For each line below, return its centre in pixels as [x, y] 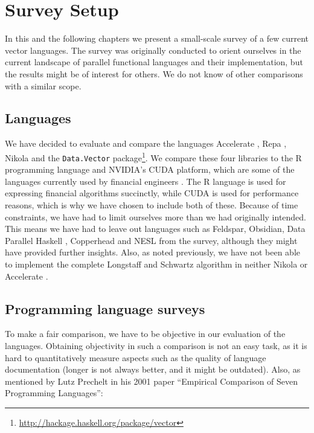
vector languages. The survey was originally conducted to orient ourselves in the [153, 50]
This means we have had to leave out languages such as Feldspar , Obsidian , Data [155, 229]
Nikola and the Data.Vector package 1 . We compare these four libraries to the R [153, 156]
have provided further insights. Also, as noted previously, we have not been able [153, 252]
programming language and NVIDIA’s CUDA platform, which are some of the [150, 169]
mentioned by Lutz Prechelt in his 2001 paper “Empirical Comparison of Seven [152, 381]
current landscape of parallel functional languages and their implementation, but [154, 62]
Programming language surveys [105, 308]
